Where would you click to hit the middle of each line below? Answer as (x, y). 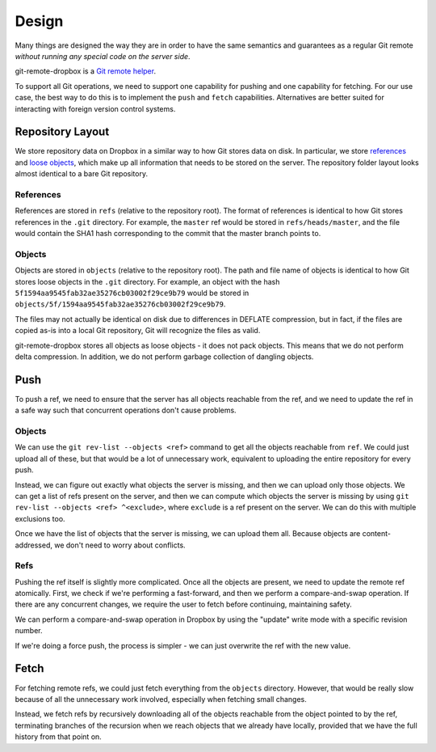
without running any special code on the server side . (103, 56)
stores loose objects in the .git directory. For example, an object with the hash (147, 281)
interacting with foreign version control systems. (95, 108)
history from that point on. (59, 737)
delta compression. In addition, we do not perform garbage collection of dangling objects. (164, 357)
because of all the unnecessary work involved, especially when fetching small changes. (161, 699)
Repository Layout (62, 132)
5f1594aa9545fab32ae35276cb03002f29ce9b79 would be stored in (132, 293)
